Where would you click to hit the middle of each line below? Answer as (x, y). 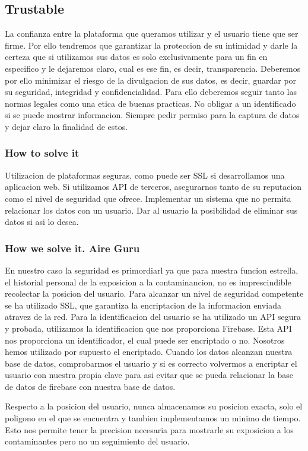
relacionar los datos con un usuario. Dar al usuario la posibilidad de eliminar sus (151, 210)
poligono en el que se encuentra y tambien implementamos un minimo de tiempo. (153, 418)
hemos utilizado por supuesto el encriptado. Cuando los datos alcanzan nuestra (149, 352)
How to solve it (42, 153)
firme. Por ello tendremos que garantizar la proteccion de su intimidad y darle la (151, 45)
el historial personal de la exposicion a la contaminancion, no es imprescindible (148, 282)
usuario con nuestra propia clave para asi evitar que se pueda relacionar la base (149, 375)
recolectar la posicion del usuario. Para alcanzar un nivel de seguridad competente (154, 293)
